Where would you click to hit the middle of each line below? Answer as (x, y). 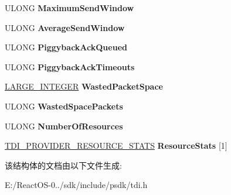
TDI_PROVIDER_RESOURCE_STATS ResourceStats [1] (116, 146)
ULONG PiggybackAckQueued (66, 47)
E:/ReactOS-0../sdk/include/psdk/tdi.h (76, 185)
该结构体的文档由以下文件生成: (63, 165)
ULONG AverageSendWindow (65, 27)
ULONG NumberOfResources (64, 126)
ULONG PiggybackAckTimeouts (70, 66)
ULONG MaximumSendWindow (69, 8)
